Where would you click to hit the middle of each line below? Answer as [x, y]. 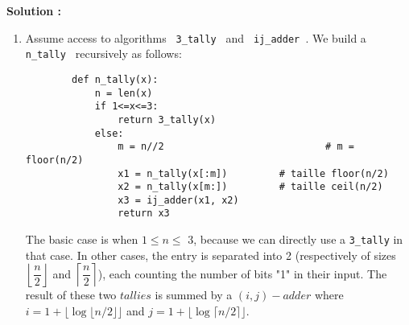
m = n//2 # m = [236, 147]
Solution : [34, 10]
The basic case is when [82, 239]
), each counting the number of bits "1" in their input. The [242, 273]
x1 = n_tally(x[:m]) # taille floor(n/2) [253, 173]
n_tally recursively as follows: [103, 53]
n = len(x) [124, 93]
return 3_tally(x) [167, 119]
